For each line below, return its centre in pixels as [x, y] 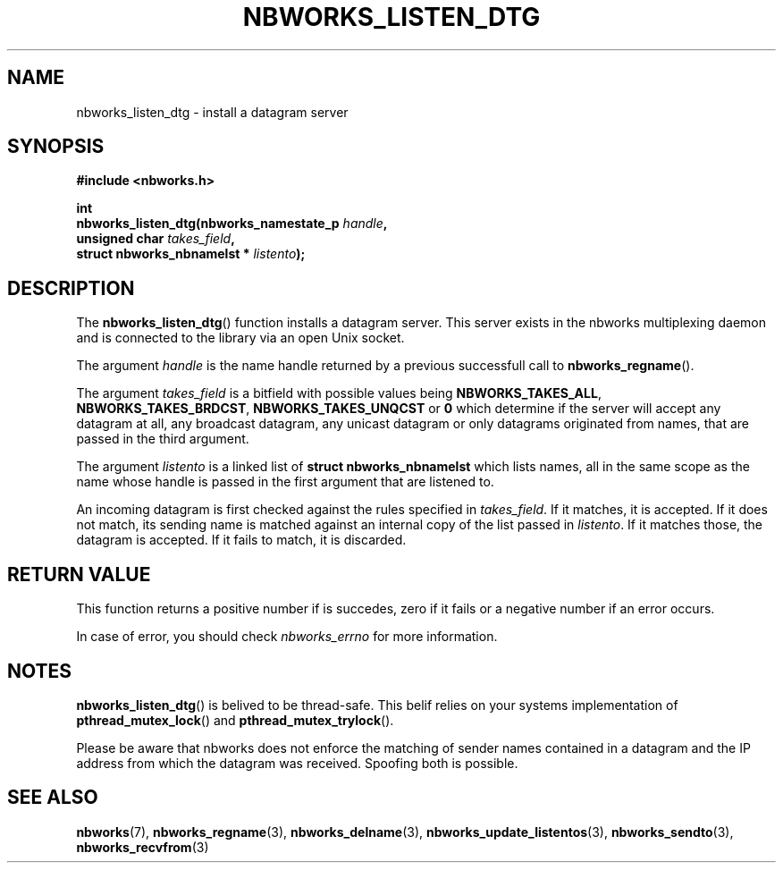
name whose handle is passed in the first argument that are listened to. [285, 482]
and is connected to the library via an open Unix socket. [240, 338]
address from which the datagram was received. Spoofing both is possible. [297, 763]
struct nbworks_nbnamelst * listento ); [191, 254]
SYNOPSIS [56, 147]
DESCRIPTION [71, 288]
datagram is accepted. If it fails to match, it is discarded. [241, 540]
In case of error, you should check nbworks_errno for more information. [287, 637]
